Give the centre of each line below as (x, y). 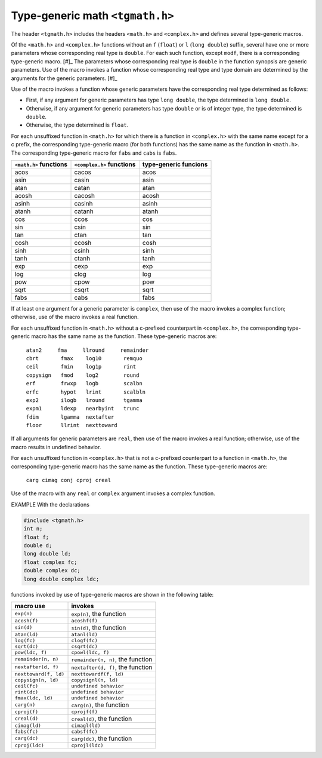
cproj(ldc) (30, 745)
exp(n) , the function (99, 613)
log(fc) (25, 640)
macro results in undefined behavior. (56, 447)
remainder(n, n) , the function (112, 659)
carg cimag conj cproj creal (69, 480)
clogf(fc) (84, 640)
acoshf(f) (84, 620)
